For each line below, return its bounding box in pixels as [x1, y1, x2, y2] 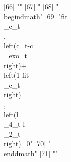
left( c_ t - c [4, 40, 33, 51]
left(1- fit [4, 70, 29, 80]
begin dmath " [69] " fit [4, 11, 68, 21]
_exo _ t [4, 50, 28, 60]
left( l [4, 109, 19, 119]
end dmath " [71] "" [4, 148, 58, 158]
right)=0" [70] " [4, 138, 51, 149]
